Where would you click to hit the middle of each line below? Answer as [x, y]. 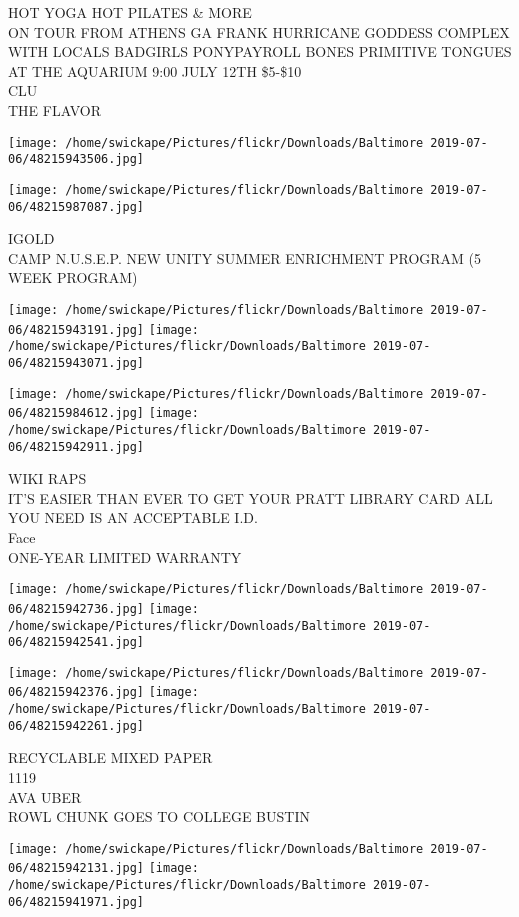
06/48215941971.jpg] [76, 901]
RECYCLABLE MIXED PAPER [110, 757]
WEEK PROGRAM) [73, 277]
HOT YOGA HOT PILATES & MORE [130, 12]
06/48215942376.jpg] [76, 692]
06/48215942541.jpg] [76, 642]
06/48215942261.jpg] [76, 725]
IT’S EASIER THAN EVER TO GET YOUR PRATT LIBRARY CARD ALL [250, 497]
